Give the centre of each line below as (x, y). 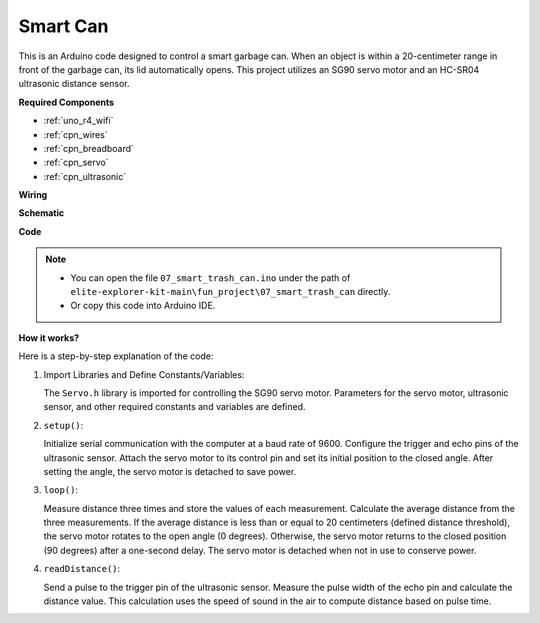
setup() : (63, 425)
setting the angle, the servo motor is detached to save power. (170, 471)
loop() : (61, 490)
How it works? (49, 337)
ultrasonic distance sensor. (74, 84)
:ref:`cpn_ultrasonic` (85, 176)
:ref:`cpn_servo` (76, 162)
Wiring (33, 195)
